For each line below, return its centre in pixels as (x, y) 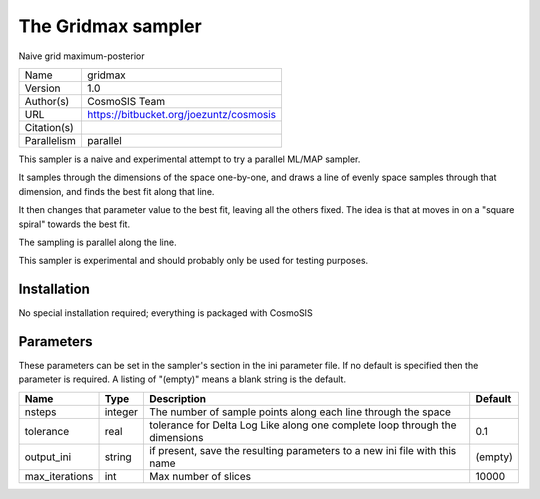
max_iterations (59, 476)
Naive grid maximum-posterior (81, 56)
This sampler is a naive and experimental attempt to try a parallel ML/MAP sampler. (189, 159)
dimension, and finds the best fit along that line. (116, 191)
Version (42, 88)
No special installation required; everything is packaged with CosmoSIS (166, 313)
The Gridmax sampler (110, 26)
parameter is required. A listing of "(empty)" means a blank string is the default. (182, 379)
